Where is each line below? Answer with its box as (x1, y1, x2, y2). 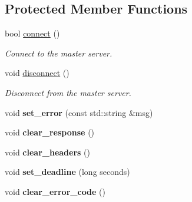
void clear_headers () (5, 145, 90, 158)
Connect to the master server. (5, 47, 112, 59)
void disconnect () (5, 67, 69, 79)
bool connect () (5, 27, 60, 39)
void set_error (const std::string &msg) (5, 106, 153, 118)
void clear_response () (5, 126, 95, 138)
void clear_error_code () (5, 185, 106, 197)
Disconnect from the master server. (5, 86, 131, 98)
